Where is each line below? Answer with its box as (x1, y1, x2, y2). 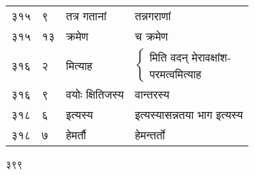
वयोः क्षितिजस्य (66, 86, 124, 102)
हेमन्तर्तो (135, 127, 166, 143)
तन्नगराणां (135, 8, 171, 24)
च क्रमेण (135, 28, 168, 44)
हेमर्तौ (66, 127, 86, 143)
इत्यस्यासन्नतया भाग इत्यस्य (135, 106, 243, 122)
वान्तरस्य (135, 86, 170, 102)
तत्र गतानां (66, 8, 107, 24)
